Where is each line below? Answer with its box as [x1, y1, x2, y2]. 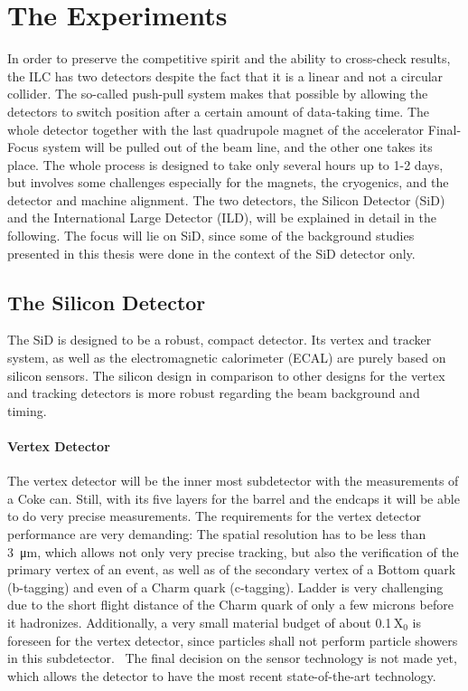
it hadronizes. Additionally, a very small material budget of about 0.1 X [7, 612, 404, 631]
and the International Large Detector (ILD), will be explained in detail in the [7, 208, 436, 227]
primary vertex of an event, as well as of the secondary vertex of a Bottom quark [7, 560, 456, 579]
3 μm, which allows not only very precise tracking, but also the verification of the [7, 542, 459, 561]
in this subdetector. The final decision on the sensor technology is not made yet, [7, 648, 457, 667]
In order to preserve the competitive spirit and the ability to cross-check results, [7, 49, 451, 68]
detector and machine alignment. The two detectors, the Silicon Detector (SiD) [7, 190, 445, 209]
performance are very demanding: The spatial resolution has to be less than [7, 525, 426, 543]
